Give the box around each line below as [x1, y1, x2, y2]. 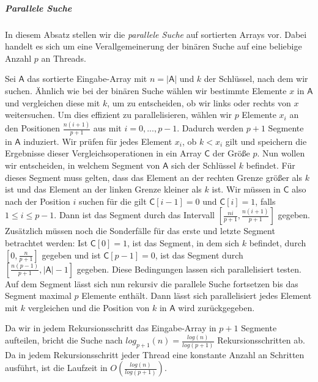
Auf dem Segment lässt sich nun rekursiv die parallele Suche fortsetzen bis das [5, 277, 298, 290]
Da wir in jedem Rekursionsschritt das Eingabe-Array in [5, 321, 216, 334]
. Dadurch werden [177, 122, 244, 134]
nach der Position [5, 194, 70, 207]
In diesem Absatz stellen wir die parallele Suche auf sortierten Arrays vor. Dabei [5, 28, 307, 40]
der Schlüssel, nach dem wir [204, 72, 308, 85]
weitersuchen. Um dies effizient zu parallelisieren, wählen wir [5, 108, 232, 121]
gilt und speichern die [225, 134, 307, 147]
